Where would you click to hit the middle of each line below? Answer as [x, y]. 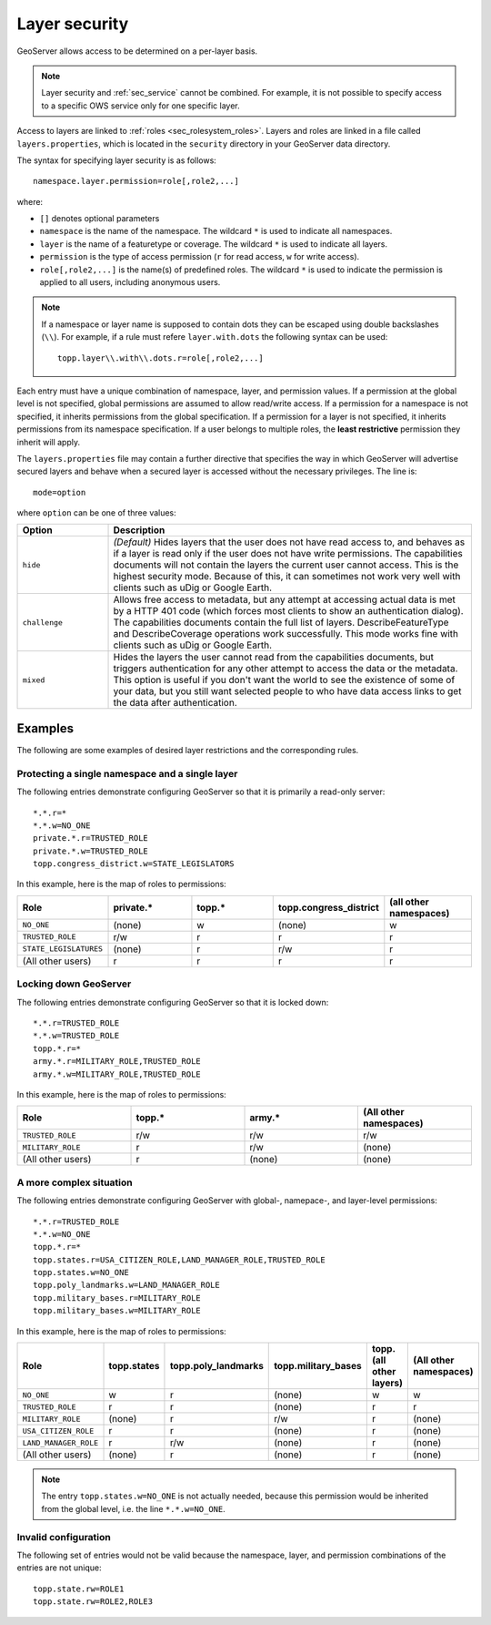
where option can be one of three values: [96, 513]
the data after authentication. [175, 703]
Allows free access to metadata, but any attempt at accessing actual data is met [285, 599]
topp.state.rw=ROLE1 [79, 1589]
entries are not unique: [59, 1568]
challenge [43, 623]
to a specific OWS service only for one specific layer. [140, 106]
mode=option [60, 492]
